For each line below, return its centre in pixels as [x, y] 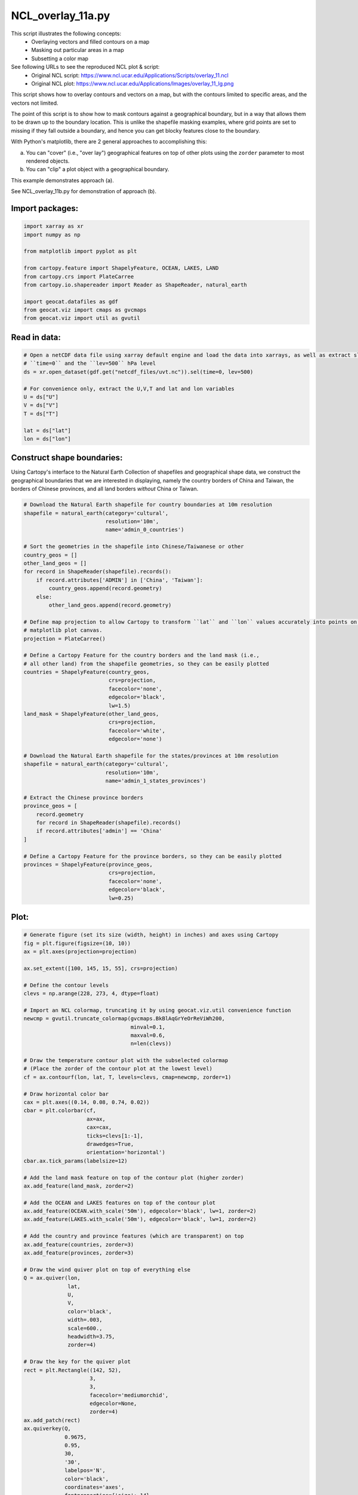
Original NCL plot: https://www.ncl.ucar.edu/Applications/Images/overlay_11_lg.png [132, 83]
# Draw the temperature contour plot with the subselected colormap [126, 1061]
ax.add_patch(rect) [52, 1420]
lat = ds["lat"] [47, 430]
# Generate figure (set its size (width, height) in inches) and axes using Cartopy [151, 935]
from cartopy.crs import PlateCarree [79, 276]
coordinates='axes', [95, 1487]
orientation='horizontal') [126, 1152]
